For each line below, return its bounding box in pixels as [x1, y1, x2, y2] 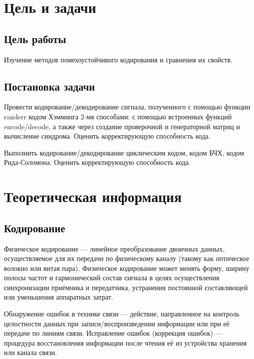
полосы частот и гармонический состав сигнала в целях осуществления [4, 272, 219, 283]
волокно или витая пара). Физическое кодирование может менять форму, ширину [4, 262, 250, 273]
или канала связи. [4, 347, 57, 358]
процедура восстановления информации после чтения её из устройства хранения [4, 337, 247, 348]
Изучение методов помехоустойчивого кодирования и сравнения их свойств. [4, 54, 233, 64]
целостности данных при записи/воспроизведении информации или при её [4, 318, 230, 328]
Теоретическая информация [4, 186, 182, 206]
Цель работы [4, 31, 66, 46]
